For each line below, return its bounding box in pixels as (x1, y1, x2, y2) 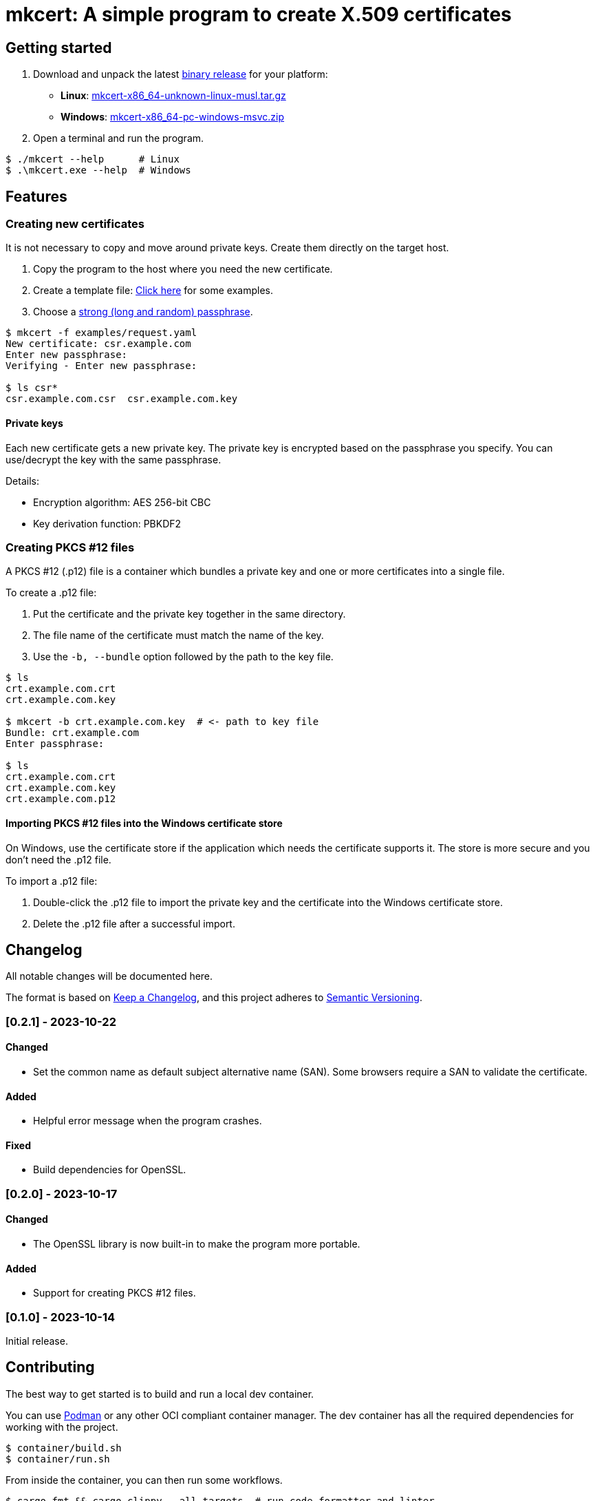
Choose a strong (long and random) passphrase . (33, 306, 253, 318)
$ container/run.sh (6, 1453, 110, 1465)
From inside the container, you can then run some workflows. (6, 1473, 283, 1486)
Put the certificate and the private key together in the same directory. (33, 608, 346, 620)
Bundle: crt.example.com (6, 727, 139, 739)
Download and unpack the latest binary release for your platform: (33, 68, 328, 81)
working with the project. (6, 1420, 118, 1433)
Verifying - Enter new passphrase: (6, 360, 197, 372)
